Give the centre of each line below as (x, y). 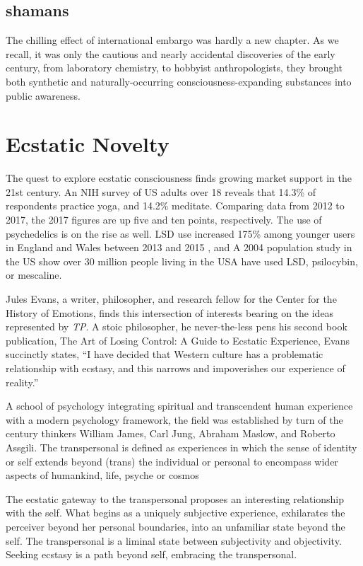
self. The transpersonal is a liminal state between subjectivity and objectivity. (174, 540)
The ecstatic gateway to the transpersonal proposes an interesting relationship (175, 498)
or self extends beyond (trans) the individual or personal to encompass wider (172, 461)
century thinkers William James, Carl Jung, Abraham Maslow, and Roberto (171, 433)
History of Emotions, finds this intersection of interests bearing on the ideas (170, 312)
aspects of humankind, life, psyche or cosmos (102, 475)
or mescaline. (34, 275)
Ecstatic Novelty (88, 144)
